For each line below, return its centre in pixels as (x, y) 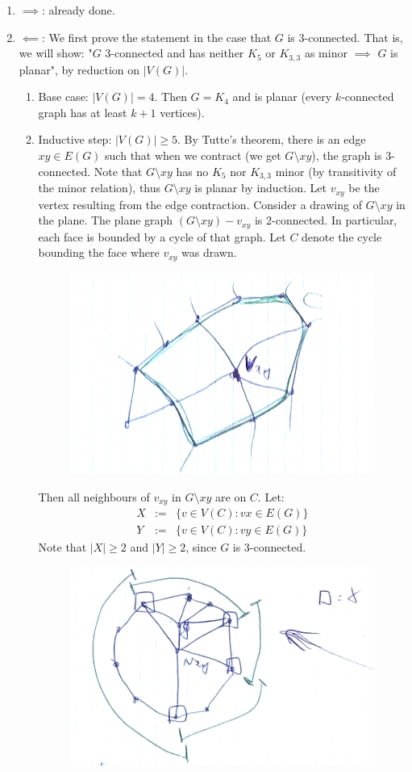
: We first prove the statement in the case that (156, 37)
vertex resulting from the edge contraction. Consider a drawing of (200, 204)
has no (192, 171)
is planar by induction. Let (260, 188)
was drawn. (209, 252)
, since (201, 547)
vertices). (182, 112)
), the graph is (347, 155)
